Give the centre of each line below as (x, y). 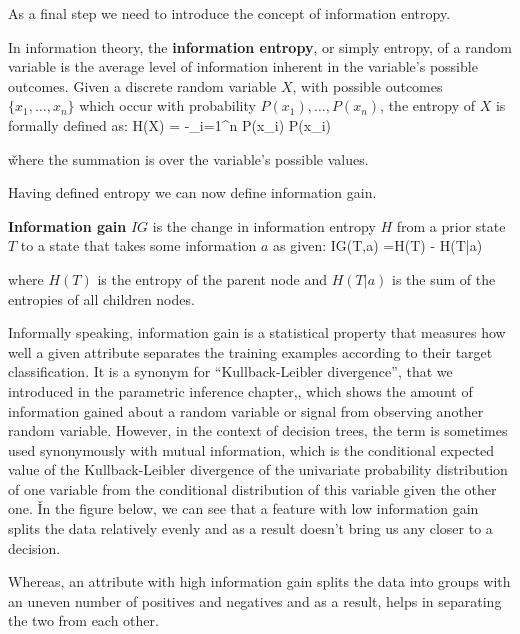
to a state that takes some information (138, 245)
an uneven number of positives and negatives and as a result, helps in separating (255, 600)
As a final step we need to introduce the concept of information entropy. (229, 13)
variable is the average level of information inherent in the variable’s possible (243, 66)
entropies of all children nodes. (101, 298)
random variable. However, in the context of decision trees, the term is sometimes (258, 430)
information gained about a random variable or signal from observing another (246, 410)
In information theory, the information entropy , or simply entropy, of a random (260, 46)
